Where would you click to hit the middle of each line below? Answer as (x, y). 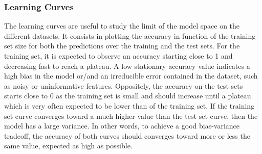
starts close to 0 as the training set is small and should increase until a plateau (128, 96)
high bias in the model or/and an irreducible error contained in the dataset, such (131, 76)
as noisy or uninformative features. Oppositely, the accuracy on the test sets (124, 85)
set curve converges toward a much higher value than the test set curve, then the (131, 116)
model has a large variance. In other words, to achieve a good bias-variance (122, 126)
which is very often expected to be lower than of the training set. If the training (129, 105)
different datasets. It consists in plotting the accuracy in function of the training (130, 35)
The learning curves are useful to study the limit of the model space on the (122, 26)
